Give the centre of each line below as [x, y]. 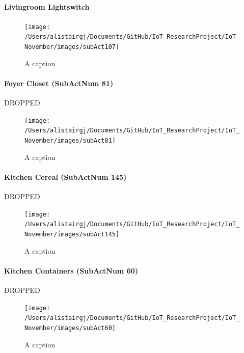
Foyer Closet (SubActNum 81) [59, 83]
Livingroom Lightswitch [47, 6]
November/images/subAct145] [72, 235]
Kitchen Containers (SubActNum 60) [71, 270]
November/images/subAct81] [70, 141]
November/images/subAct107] [72, 47]
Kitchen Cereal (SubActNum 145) [65, 176]
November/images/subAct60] [70, 328]
